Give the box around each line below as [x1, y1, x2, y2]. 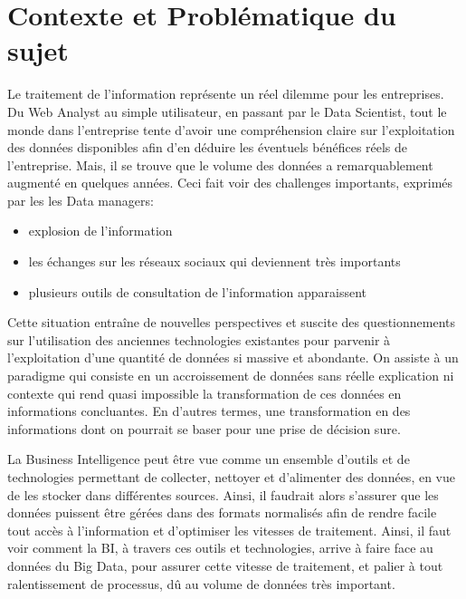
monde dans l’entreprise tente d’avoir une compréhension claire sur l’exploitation [7, 120, 455, 139]
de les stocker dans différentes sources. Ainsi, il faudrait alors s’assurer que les [7, 485, 439, 504]
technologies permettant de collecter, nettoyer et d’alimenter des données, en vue [7, 468, 455, 486]
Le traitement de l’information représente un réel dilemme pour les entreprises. [7, 84, 444, 103]
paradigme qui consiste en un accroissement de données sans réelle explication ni [7, 366, 454, 385]
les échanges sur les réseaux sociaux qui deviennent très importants [28, 252, 401, 271]
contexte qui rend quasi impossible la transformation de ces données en [7, 383, 402, 402]
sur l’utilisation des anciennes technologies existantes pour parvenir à [7, 330, 391, 349]
